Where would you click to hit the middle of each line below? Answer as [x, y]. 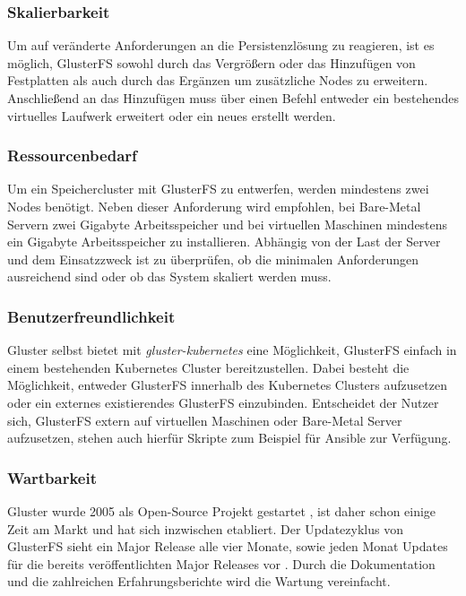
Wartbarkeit [52, 477]
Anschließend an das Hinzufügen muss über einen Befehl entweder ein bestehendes [233, 98]
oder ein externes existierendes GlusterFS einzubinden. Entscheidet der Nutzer [223, 402]
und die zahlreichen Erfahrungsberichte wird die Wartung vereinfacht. [199, 581]
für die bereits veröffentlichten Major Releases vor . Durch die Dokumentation [221, 563]
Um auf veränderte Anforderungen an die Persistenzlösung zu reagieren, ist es [221, 45]
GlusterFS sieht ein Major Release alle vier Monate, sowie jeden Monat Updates [228, 546]
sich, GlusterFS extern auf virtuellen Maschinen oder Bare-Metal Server [205, 420]
